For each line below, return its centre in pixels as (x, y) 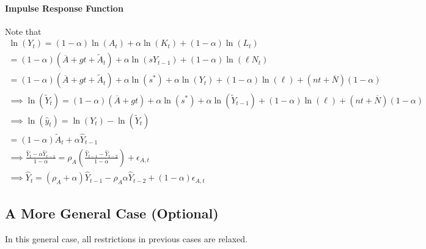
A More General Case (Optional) (112, 213)
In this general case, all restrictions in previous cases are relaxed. (127, 239)
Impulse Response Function (64, 8)
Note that (23, 31)
